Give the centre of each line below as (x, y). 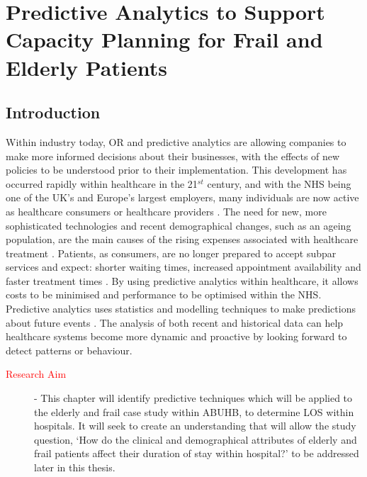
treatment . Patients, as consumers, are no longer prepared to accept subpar (171, 253)
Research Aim (36, 374)
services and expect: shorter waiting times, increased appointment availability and (183, 267)
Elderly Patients (86, 67)
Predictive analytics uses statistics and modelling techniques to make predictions (181, 309)
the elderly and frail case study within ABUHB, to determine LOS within (194, 411)
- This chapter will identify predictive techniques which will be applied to (193, 398)
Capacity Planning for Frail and (164, 39)
